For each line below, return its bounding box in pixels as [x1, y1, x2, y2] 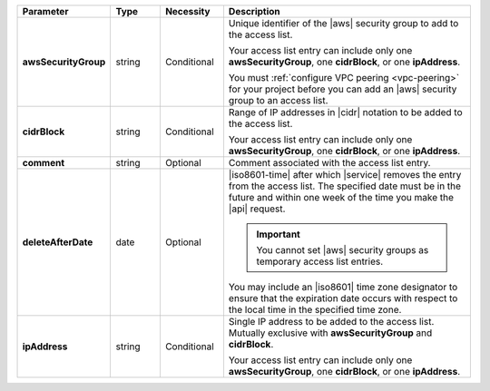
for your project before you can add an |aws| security [228, 83, 457, 95]
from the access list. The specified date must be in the [228, 180, 462, 192]
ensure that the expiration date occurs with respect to [228, 292, 458, 304]
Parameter [22, 5, 69, 17]
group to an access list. [228, 94, 328, 106]
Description [228, 5, 280, 17]
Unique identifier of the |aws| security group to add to [228, 17, 459, 29]
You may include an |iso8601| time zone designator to [228, 281, 458, 293]
